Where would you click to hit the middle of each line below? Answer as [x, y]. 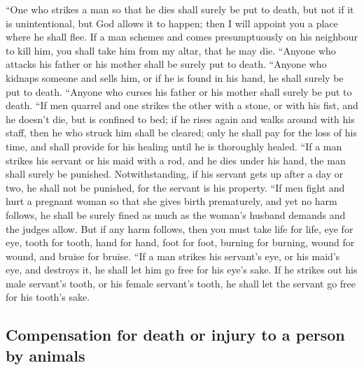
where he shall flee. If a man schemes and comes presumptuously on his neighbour [182, 37]
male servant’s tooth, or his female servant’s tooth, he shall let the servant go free [181, 283]
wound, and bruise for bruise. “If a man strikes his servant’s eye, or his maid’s [173, 256]
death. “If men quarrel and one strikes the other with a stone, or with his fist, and [182, 105]
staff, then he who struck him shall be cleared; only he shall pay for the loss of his [181, 133]
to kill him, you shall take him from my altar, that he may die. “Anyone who [171, 50]
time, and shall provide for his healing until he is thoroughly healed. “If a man [174, 146]
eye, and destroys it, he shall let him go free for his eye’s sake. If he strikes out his [182, 270]
